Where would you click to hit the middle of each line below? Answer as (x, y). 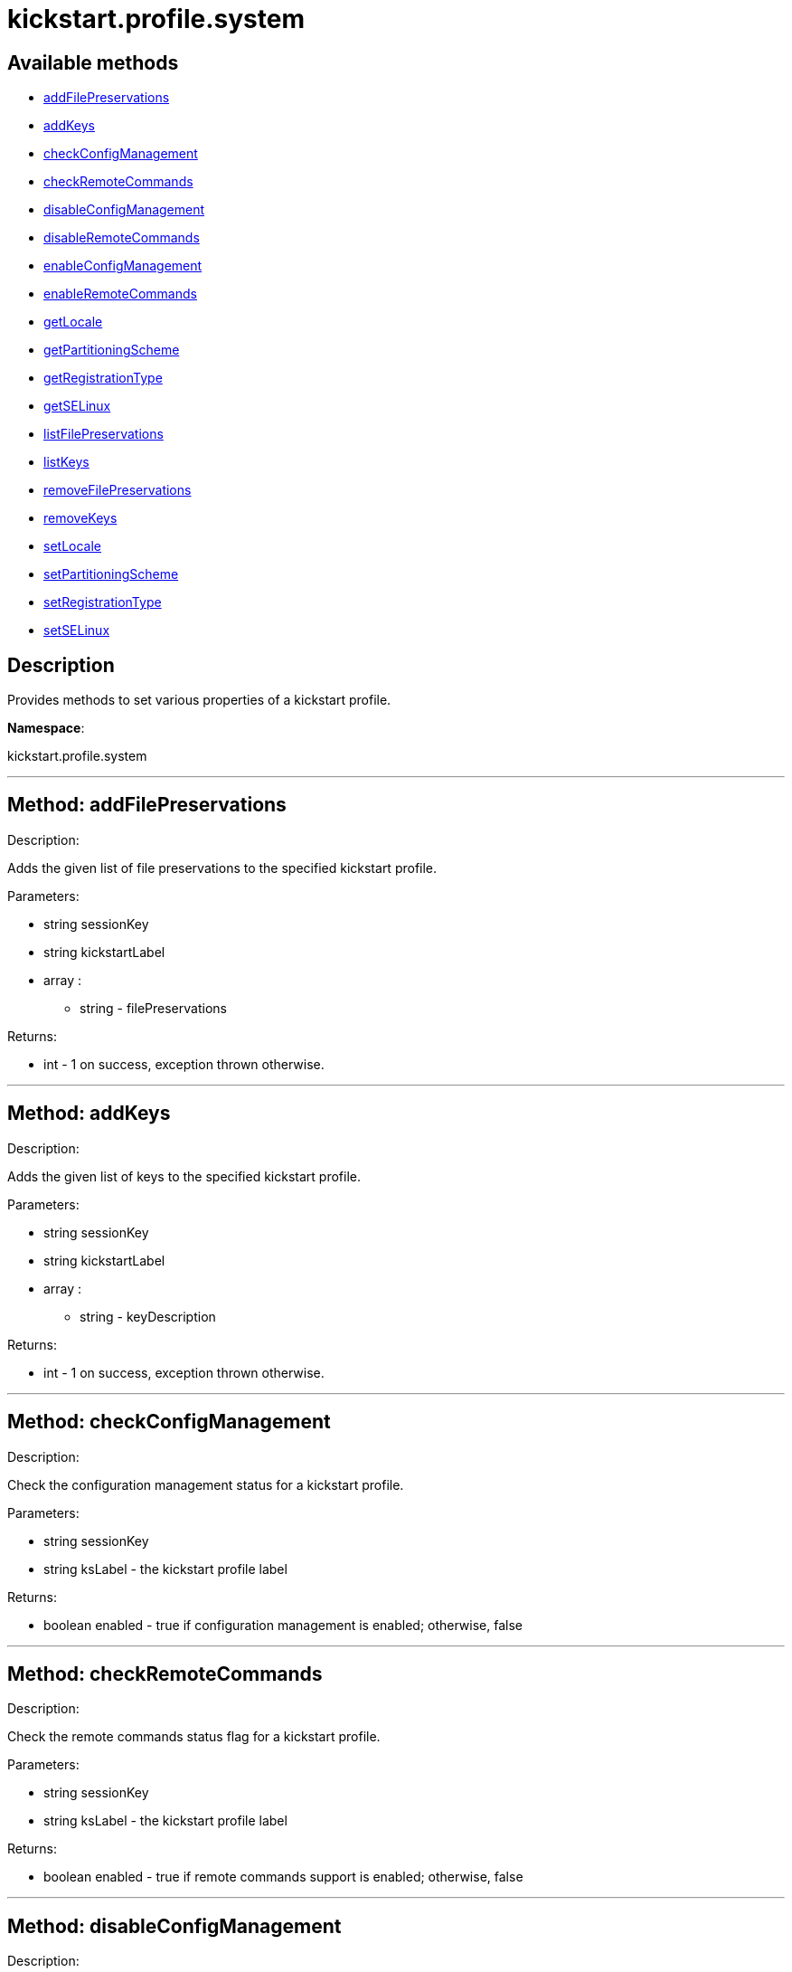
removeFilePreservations (118, 490)
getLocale (73, 322)
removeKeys (80, 518)
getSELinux (77, 406)
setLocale (72, 546)
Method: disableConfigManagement (174, 1926)
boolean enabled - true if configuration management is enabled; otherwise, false (283, 1625)
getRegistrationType (103, 378)
